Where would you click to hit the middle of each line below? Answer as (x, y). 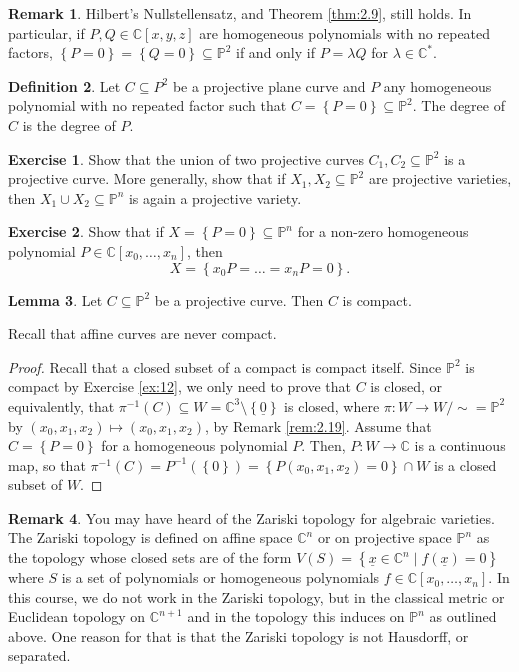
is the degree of (69, 124)
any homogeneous (437, 85)
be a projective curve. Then (239, 299)
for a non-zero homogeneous (383, 231)
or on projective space (384, 537)
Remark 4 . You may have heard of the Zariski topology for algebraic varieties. (251, 517)
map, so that (47, 464)
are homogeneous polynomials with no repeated (345, 32)
